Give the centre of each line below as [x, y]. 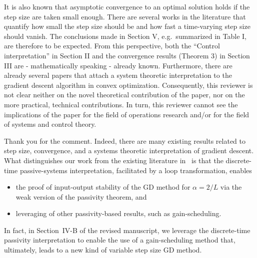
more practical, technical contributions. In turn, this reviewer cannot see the [121, 104]
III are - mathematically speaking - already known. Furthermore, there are [118, 65]
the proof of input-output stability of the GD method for [103, 187]
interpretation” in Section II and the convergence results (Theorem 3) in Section [127, 55]
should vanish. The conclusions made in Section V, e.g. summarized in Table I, [125, 36]
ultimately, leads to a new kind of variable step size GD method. [103, 250]
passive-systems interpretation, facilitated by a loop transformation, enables [136, 170]
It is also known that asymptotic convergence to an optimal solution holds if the [127, 6]
